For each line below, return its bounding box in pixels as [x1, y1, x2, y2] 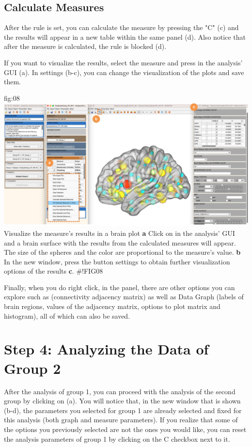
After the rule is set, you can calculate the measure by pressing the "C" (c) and [4, 22, 239, 32]
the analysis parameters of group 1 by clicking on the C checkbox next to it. [4, 433, 230, 444]
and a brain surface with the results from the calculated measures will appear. [4, 237, 236, 247]
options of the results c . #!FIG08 [4, 266, 103, 276]
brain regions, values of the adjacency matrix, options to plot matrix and [4, 301, 220, 311]
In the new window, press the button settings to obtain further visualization [4, 256, 230, 266]
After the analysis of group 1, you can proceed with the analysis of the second [4, 386, 236, 396]
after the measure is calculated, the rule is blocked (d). [4, 41, 167, 51]
